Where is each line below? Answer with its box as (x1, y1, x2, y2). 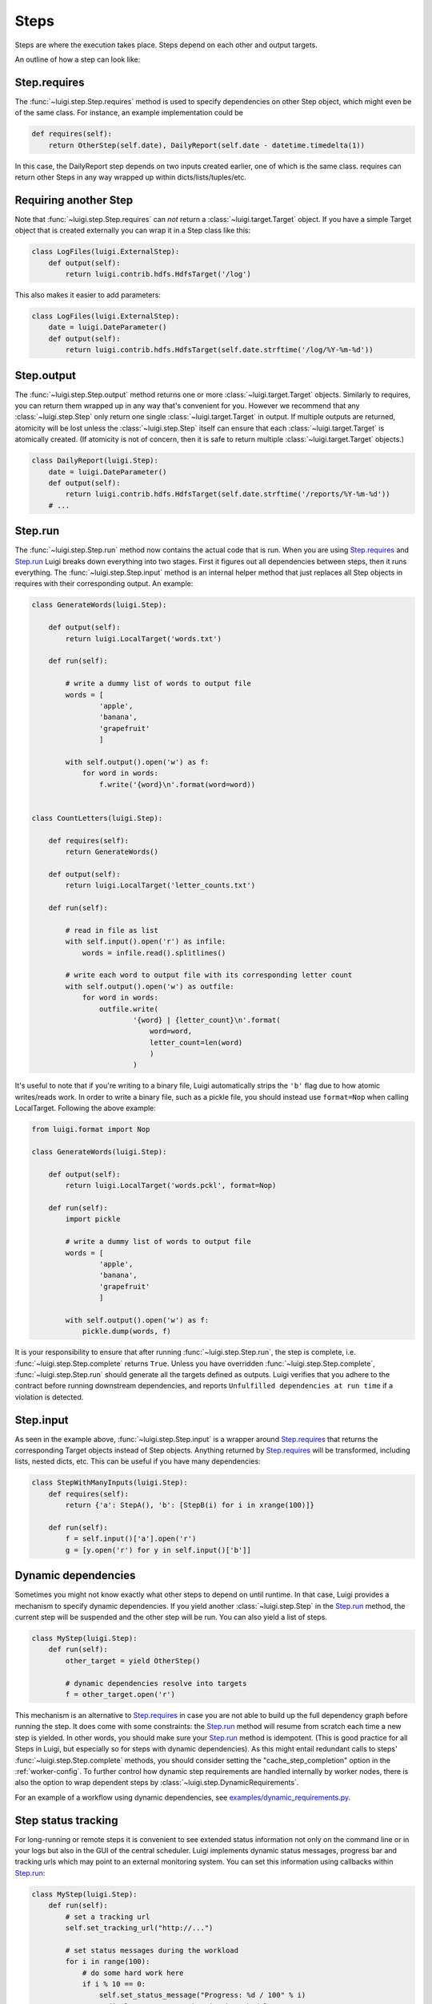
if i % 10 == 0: (82, 1979, 146, 1988)
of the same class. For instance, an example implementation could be (14, 108, 243, 118)
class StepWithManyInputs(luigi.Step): (31, 1478, 188, 1487)
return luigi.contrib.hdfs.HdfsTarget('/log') (65, 269, 251, 279)
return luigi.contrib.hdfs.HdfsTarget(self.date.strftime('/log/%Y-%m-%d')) (65, 345, 374, 354)
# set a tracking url (65, 1912, 150, 1921)
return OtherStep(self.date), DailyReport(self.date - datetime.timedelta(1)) (48, 140, 366, 150)
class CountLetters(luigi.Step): (31, 814, 163, 822)
